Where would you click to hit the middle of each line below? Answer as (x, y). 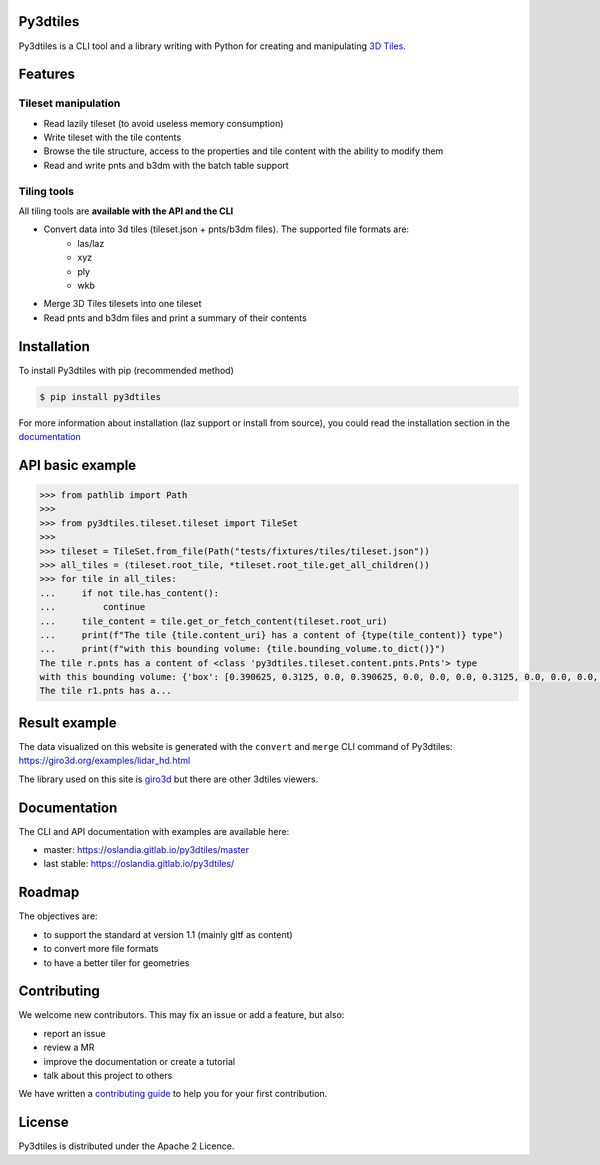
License (43, 1122)
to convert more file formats (101, 949)
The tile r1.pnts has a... (105, 691)
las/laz (91, 243)
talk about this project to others (108, 1075)
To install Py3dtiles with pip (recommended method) (126, 370)
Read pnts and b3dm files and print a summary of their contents (175, 317)
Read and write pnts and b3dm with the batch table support (166, 165)
